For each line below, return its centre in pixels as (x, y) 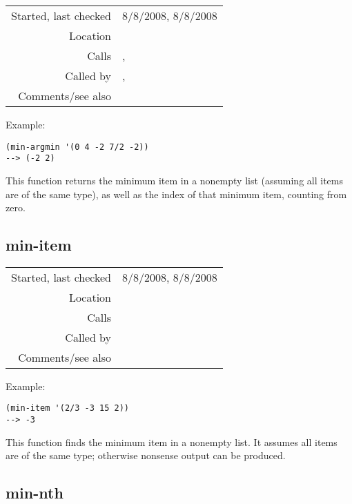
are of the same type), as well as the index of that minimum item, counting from (176, 194)
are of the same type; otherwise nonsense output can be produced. (146, 455)
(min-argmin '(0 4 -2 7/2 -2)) (77, 147)
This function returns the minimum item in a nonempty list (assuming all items (174, 180)
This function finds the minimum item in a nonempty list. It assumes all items (172, 442)
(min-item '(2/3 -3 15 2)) (67, 408)
